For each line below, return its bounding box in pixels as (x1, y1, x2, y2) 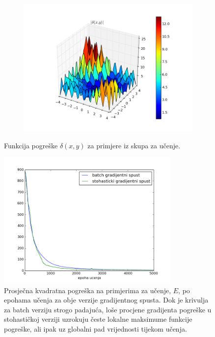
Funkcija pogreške (4, 140, 58, 150)
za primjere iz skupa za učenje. (87, 140, 181, 150)
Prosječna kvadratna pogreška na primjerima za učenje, (4, 285, 171, 295)
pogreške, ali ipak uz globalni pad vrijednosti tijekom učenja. (4, 324, 187, 334)
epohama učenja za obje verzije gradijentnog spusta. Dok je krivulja (4, 295, 209, 305)
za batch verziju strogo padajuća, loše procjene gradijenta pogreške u (4, 304, 212, 314)
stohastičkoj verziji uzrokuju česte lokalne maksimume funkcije (4, 314, 192, 324)
